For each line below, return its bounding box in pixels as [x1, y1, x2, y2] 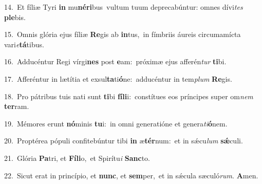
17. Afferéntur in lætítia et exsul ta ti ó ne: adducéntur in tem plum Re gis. [4, 73, 232, 84]
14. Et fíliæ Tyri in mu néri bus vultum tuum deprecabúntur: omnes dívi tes [4, 2, 243, 12]
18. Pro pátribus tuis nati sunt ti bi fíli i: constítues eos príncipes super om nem [4, 90, 253, 101]
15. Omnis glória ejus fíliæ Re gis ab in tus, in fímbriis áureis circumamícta [4, 29, 241, 40]
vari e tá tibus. [4, 39, 44, 49]
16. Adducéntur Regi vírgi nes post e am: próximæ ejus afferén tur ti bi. [4, 56, 227, 67]
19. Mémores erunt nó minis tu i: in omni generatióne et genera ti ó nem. [4, 118, 228, 128]
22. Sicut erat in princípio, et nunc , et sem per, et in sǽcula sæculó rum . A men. [4, 170, 258, 180]
